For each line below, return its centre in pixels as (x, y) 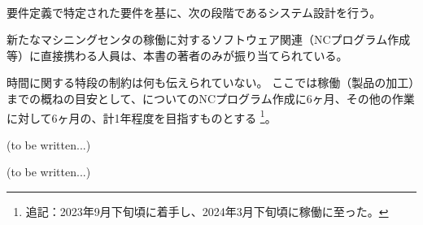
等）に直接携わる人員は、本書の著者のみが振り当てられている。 (177, 55)
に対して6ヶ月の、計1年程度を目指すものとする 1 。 (142, 116)
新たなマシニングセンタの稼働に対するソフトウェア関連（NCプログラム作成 (209, 39)
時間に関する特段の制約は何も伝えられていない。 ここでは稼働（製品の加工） (211, 82)
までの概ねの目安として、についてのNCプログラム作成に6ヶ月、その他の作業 (211, 98)
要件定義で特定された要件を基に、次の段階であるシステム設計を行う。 (194, 12)
